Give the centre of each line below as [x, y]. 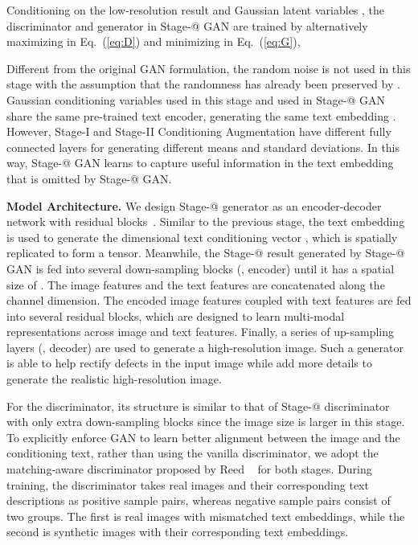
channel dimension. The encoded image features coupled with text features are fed [209, 300]
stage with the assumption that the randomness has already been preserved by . [203, 84]
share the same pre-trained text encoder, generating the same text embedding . [201, 115]
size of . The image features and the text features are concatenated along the [196, 284]
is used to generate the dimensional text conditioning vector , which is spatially [202, 237]
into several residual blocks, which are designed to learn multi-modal [176, 316]
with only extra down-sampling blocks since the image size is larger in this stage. [206, 422]
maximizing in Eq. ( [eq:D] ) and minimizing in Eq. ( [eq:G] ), [154, 41]
